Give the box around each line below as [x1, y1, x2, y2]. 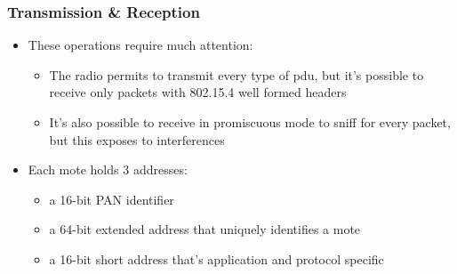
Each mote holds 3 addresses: [28, 160, 188, 179]
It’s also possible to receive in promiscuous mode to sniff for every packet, [49, 113, 451, 131]
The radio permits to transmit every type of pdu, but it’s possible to [49, 65, 424, 84]
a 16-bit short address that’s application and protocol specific [49, 249, 384, 268]
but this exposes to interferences [49, 130, 225, 149]
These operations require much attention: [28, 36, 253, 54]
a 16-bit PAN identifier [49, 189, 174, 208]
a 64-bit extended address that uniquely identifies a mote [49, 220, 361, 238]
